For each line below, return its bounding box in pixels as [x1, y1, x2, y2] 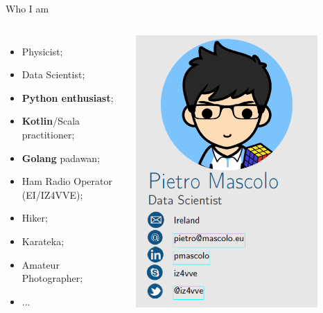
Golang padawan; [21, 150, 101, 165]
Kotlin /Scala [21, 114, 80, 128]
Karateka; [21, 233, 64, 248]
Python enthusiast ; [21, 90, 114, 105]
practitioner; [21, 127, 75, 141]
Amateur [21, 257, 60, 271]
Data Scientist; [21, 67, 85, 82]
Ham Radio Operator [21, 174, 112, 188]
